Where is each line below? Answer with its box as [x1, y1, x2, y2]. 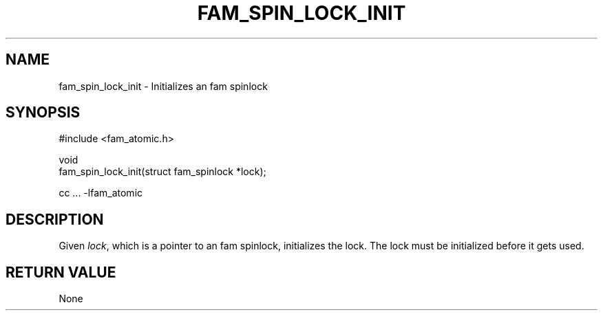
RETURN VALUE [6, 263, 116, 281]
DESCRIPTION [6, 210, 104, 228]
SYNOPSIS [6, 104, 81, 122]
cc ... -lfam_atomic [59, 187, 143, 199]
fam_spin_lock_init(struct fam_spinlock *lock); [59, 166, 266, 178]
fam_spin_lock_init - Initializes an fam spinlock [59, 80, 268, 92]
